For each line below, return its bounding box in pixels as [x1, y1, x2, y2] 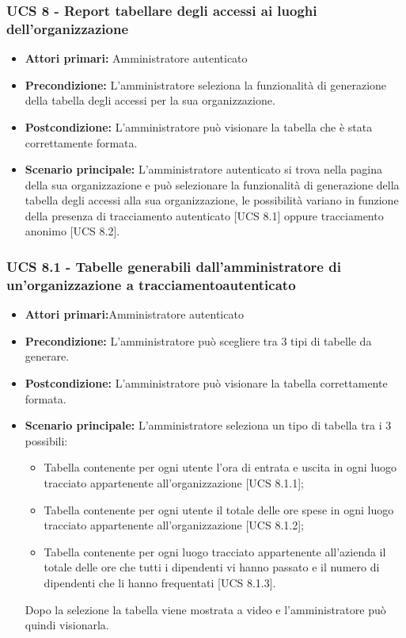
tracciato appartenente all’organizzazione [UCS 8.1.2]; [44, 517, 304, 533]
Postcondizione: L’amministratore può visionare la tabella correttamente [25, 375, 388, 391]
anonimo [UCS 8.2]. [25, 223, 120, 239]
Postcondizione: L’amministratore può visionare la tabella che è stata [25, 118, 373, 135]
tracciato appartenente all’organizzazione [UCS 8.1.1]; [44, 474, 304, 491]
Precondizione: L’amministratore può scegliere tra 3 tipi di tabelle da [25, 332, 372, 349]
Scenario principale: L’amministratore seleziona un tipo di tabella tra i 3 [25, 417, 392, 434]
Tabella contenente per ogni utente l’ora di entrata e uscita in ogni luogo [44, 459, 397, 476]
